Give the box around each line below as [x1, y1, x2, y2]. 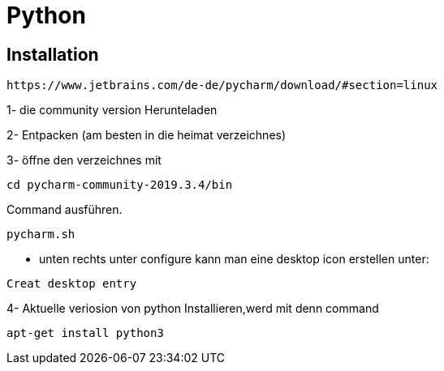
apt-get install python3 [6, 326, 164, 340]
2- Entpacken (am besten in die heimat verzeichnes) [6, 128, 287, 143]
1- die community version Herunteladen [6, 103, 218, 117]
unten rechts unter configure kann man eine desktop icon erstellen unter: [39, 252, 429, 267]
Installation [6, 44, 99, 65]
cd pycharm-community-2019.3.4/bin [6, 178, 233, 192]
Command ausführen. [6, 203, 123, 217]
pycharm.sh [6, 228, 75, 241]
